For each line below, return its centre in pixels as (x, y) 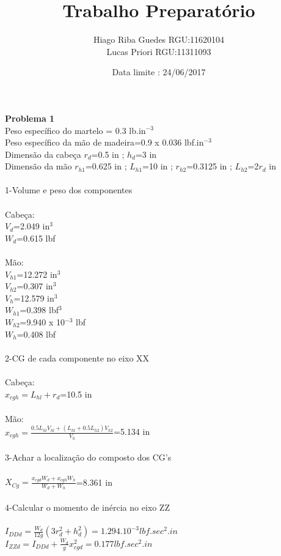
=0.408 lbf (36, 334)
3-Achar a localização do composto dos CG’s (88, 457)
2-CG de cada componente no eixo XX (77, 358)
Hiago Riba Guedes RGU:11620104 (159, 39)
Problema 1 (30, 118)
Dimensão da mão (38, 166)
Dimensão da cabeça (43, 154)
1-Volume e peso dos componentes (69, 190)
